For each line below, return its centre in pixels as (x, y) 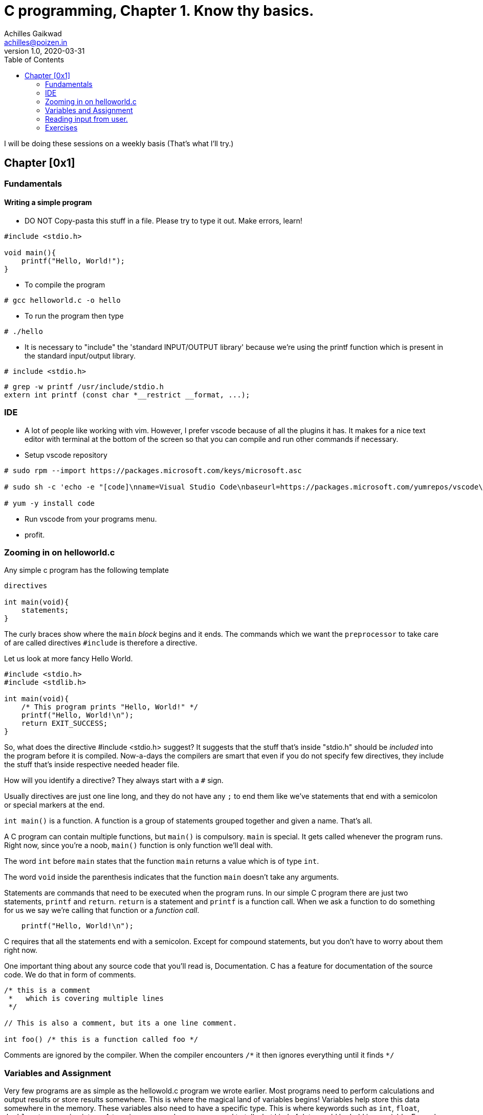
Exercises (61, 127)
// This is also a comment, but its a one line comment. (121, 1023)
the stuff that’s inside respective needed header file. (92, 765)
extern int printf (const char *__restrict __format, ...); (127, 395)
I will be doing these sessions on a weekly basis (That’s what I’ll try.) (119, 143)
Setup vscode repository (66, 455)
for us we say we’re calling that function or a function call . (102, 910)
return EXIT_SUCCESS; (64, 723)
